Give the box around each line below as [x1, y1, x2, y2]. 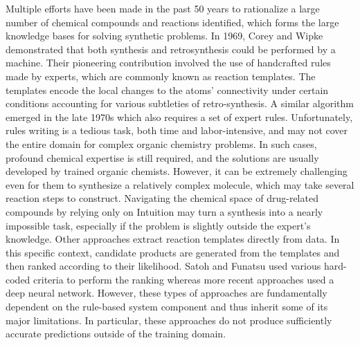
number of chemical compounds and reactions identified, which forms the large [6, 15, 339, 29]
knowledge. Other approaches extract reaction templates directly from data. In [6, 232, 340, 246]
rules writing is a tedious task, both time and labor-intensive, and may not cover [6, 123, 348, 138]
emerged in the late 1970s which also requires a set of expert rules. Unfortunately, [6, 109, 353, 124]
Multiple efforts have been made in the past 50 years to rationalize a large [6, 1, 320, 15]
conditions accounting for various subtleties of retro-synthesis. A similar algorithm [6, 96, 354, 111]
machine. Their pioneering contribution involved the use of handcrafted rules [6, 55, 331, 70]
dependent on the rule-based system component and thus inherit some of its [6, 299, 328, 314]
